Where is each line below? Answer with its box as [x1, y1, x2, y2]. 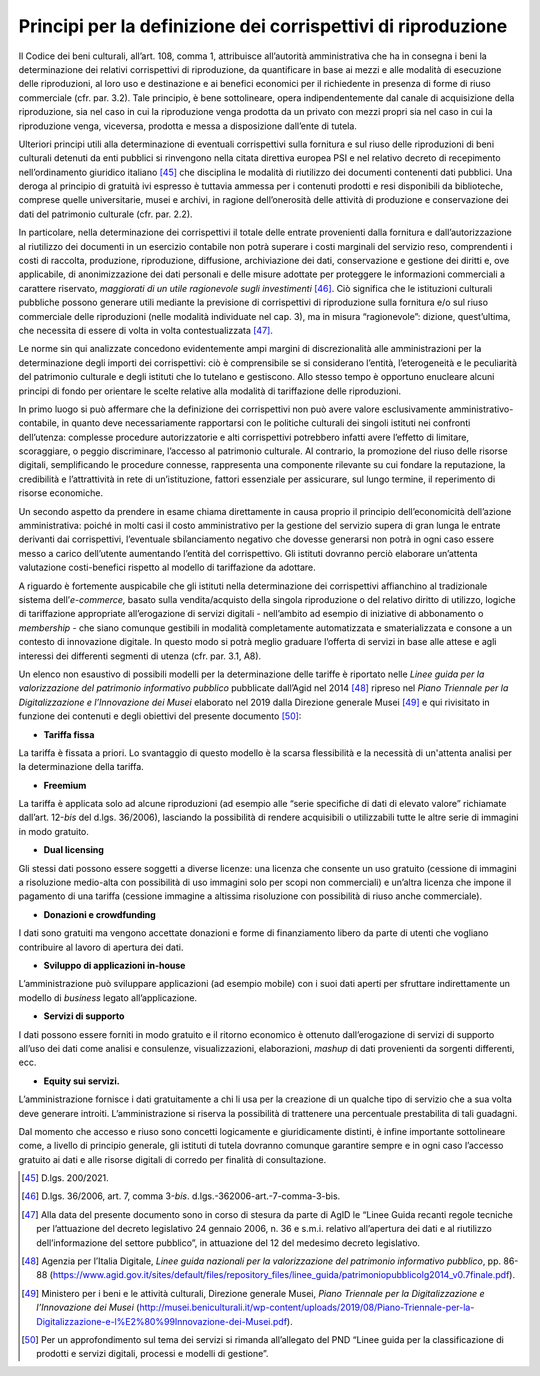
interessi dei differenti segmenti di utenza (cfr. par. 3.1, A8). [18, 650, 262, 662]
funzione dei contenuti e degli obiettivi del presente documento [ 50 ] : [18, 710, 302, 722]
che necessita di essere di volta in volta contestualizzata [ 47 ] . [18, 324, 274, 336]
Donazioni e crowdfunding [43, 908, 157, 920]
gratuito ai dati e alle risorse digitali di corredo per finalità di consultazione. [18, 1153, 327, 1165]
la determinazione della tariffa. [18, 761, 144, 773]
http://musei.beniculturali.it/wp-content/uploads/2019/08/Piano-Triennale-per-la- [139, 1301, 475, 1314]
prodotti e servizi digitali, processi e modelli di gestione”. [36, 1348, 269, 1360]
